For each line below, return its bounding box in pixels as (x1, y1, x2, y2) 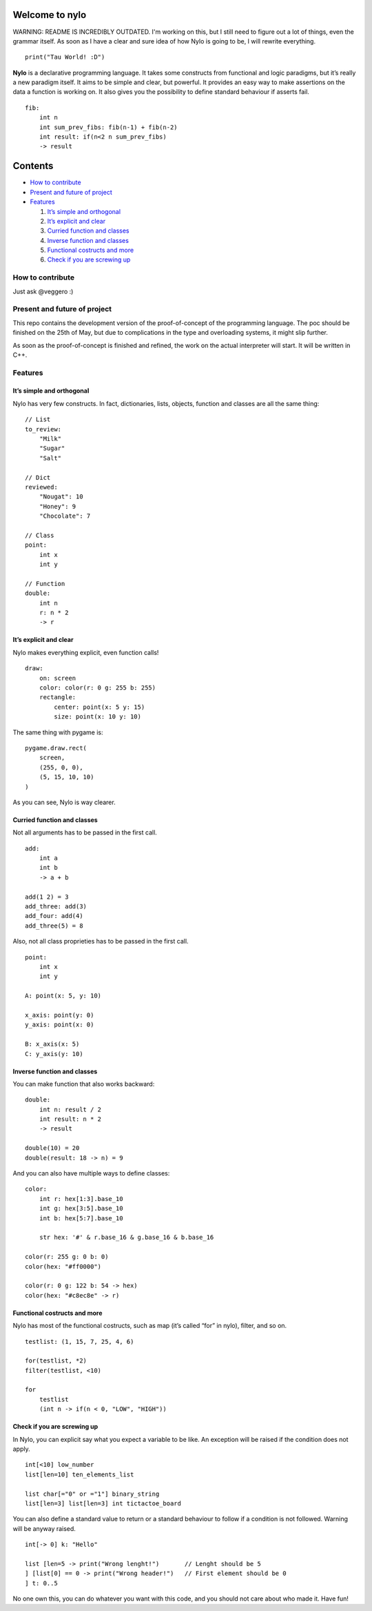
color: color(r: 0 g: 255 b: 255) (39, 684, 156, 692)
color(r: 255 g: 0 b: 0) (25, 1253, 109, 1261)
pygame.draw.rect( (25, 744, 87, 752)
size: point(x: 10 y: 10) (54, 713, 141, 721)
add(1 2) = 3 (25, 892, 69, 901)
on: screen (39, 674, 76, 682)
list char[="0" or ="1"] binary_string (25, 1490, 160, 1498)
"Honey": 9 (39, 502, 76, 510)
